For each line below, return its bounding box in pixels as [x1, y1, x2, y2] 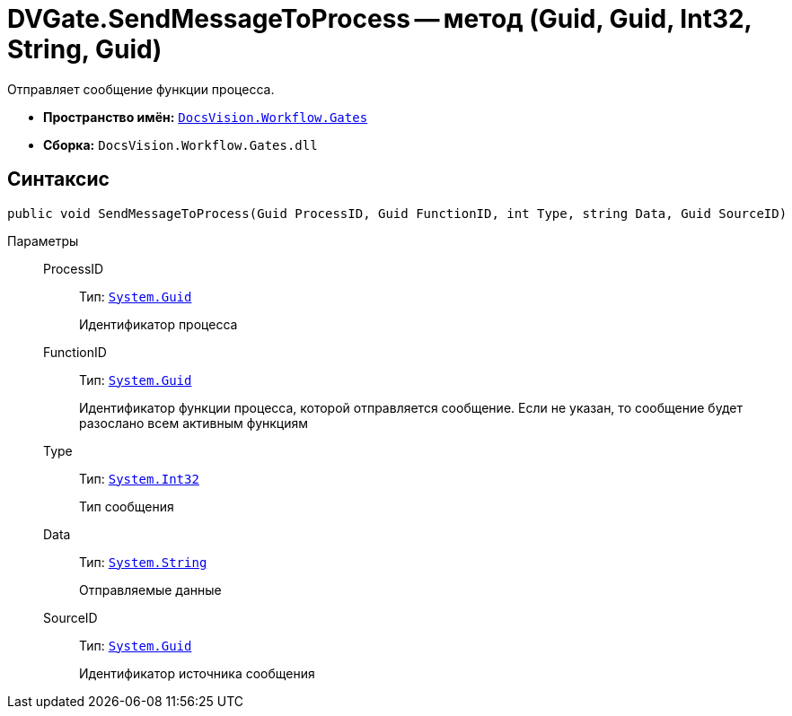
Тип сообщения [79, 498, 174, 514]
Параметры [7, 232, 79, 249]
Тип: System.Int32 [79, 470, 199, 486]
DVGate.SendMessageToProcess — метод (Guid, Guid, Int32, [7, 4, 752, 34]
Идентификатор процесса [79, 316, 238, 332]
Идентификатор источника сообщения [79, 665, 315, 681]
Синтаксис [7, 168, 110, 191]
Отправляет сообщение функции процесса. [7, 81, 275, 97]
